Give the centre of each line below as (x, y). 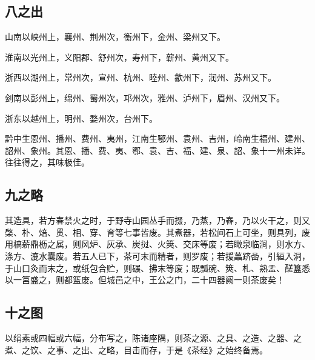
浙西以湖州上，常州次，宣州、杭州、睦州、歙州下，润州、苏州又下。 (141, 77)
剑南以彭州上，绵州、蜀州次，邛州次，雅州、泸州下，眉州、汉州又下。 (145, 97)
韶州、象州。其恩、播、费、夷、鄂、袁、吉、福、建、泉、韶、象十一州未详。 (157, 150)
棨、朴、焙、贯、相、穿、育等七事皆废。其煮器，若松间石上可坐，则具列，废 (157, 232)
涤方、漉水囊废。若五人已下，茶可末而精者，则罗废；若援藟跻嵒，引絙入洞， (157, 255)
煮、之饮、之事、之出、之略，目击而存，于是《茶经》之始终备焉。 (136, 349)
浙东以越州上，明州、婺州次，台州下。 (81, 118)
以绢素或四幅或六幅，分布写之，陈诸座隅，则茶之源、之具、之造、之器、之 (153, 337)
